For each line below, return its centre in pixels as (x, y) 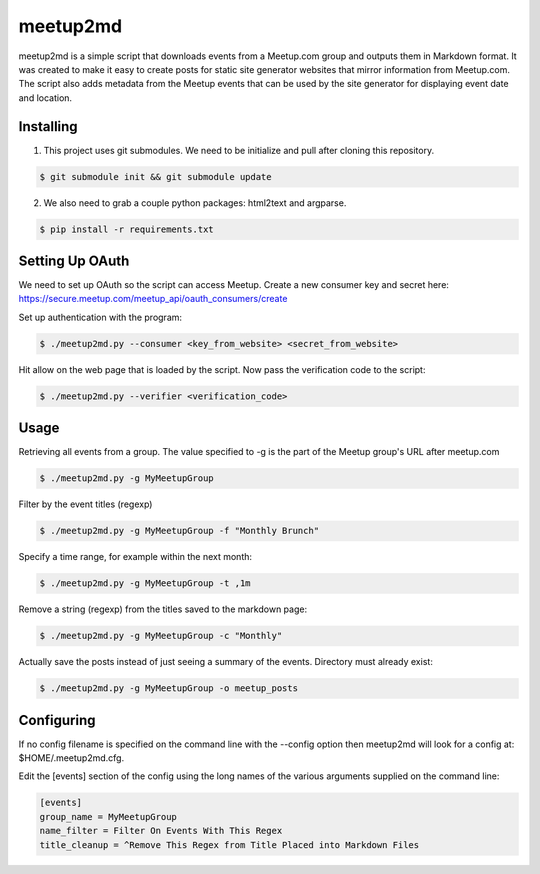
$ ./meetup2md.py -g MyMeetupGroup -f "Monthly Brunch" (179, 531)
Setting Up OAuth (74, 260)
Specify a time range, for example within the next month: (135, 557)
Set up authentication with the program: (100, 317)
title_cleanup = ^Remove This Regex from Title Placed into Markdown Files (229, 844)
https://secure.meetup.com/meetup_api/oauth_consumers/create (153, 299)
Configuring (57, 720)
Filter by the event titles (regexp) (85, 504)
